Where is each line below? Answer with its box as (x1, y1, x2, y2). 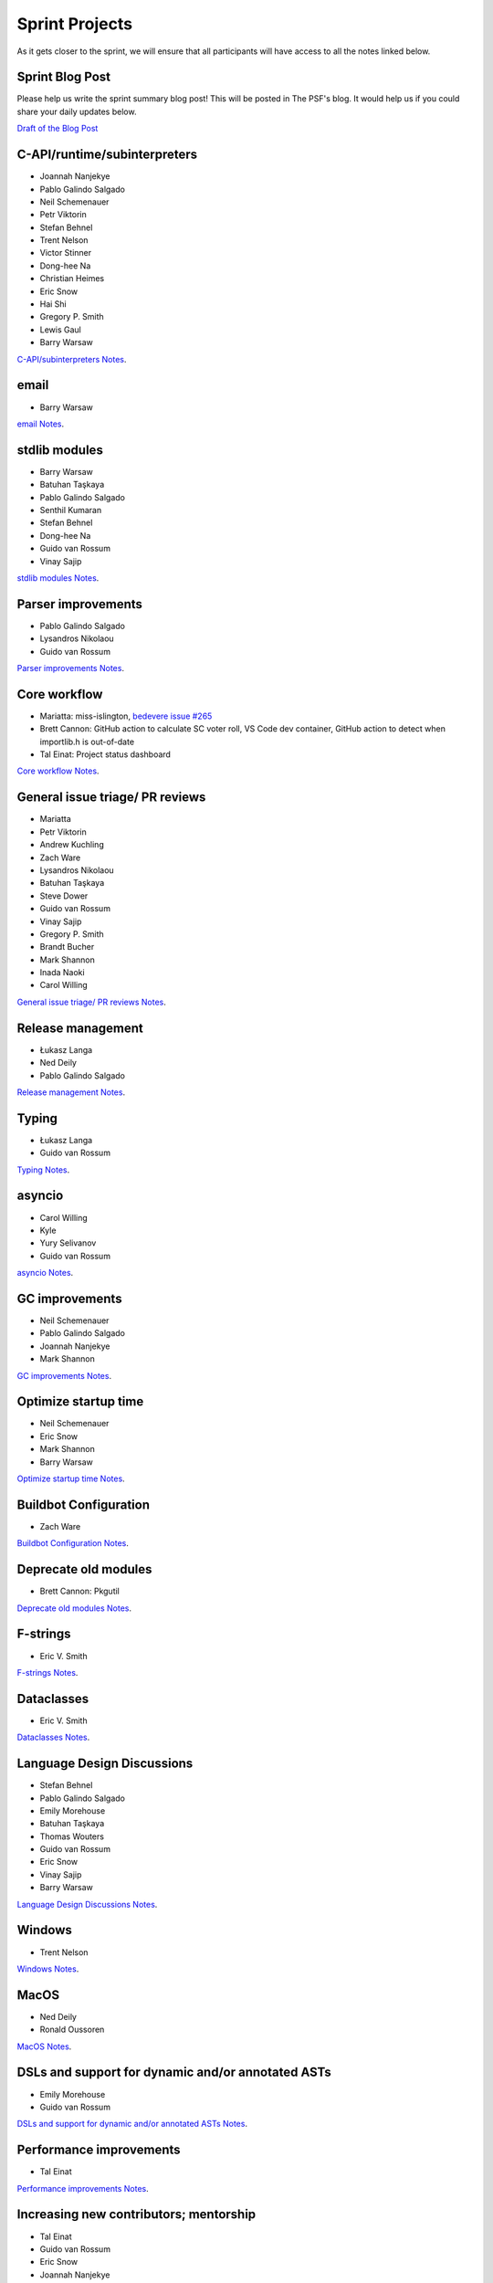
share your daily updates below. (16, 106, 137, 117)
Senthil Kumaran (39, 504, 102, 515)
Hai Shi (39, 299, 68, 310)
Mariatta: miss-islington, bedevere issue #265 (39, 710, 213, 721)
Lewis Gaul (39, 324, 81, 335)
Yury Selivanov (39, 1237, 97, 1248)
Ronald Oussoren (39, 2024, 105, 2036)
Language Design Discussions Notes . (16, 1899, 158, 1910)
